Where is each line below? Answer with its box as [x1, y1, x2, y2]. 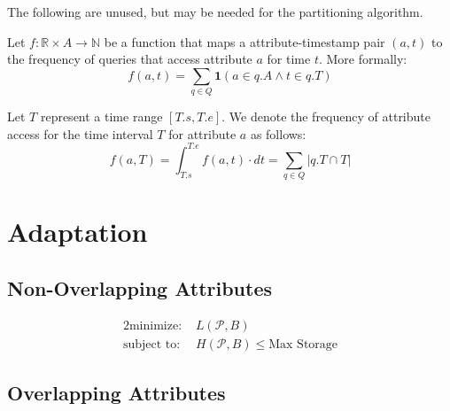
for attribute [168, 124, 237, 143]
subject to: [122, 337, 181, 351]
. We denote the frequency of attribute [221, 107, 431, 126]
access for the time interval [7, 124, 153, 143]
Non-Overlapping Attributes [7, 274, 273, 301]
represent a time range [40, 107, 163, 126]
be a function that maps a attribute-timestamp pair [104, 32, 385, 50]
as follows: [250, 124, 306, 143]
